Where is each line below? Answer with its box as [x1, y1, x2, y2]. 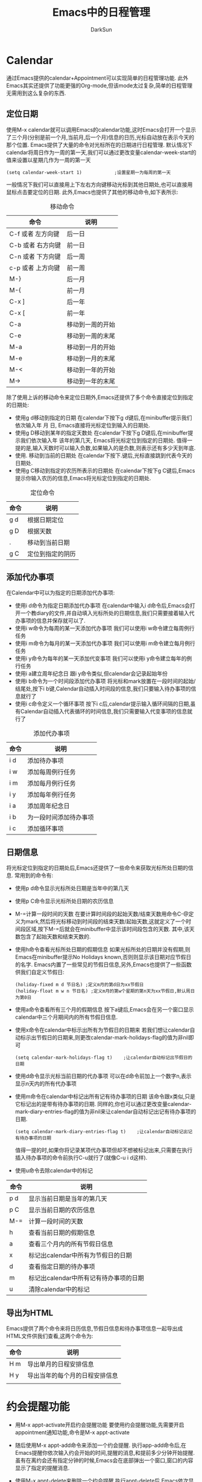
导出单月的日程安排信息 [27, 1360, 95, 1368]
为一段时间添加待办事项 [27, 813, 95, 822]
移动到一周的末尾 [66, 331, 116, 340]
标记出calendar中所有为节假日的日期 [28, 1251, 132, 1259]
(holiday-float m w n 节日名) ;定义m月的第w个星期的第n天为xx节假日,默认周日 [14, 988, 195, 995]
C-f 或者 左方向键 [9, 229, 60, 238]
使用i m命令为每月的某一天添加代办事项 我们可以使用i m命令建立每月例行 [14, 640, 195, 647]
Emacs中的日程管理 [52, 5, 151, 19]
